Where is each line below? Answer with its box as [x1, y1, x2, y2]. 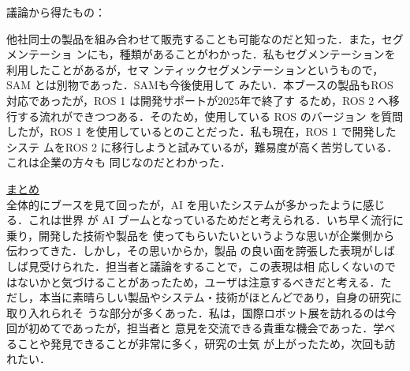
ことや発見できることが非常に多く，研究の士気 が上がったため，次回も [17, 335, 385, 351]
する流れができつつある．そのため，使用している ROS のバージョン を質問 [17, 107, 404, 124]
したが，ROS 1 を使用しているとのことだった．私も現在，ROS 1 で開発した [6, 123, 397, 140]
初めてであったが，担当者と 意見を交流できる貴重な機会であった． [28, 320, 374, 336]
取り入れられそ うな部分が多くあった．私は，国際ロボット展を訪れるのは [6, 304, 386, 320]
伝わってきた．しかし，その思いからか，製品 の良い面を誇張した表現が [6, 242, 373, 259]
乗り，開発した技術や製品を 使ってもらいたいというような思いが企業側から [6, 227, 395, 243]
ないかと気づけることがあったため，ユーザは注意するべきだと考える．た [17, 273, 392, 290]
